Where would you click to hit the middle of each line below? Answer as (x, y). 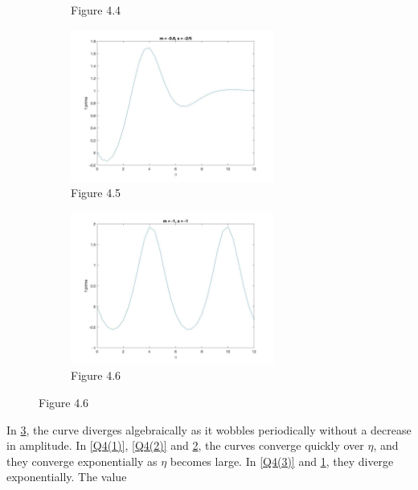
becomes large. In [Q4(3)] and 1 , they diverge (282, 461)
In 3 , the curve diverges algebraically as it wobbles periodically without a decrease (209, 429)
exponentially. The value (67, 477)
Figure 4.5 (96, 193)
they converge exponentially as (82, 461)
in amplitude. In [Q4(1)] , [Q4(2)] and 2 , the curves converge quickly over (185, 445)
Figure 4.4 (96, 10)
